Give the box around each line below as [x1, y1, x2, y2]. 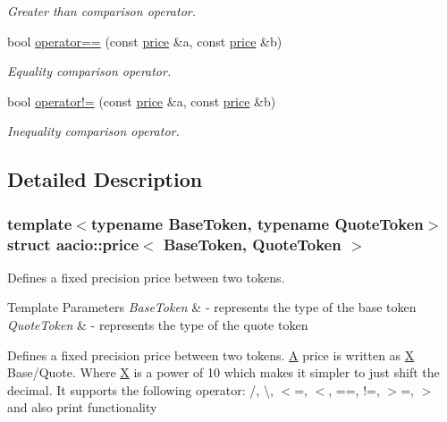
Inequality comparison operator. [7, 122, 180, 140]
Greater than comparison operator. [7, 2, 197, 20]
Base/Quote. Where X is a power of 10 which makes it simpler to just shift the [7, 363, 440, 382]
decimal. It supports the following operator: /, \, [7, 380, 274, 399]
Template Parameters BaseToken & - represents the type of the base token [7, 298, 417, 316]
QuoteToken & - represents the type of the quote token [7, 316, 308, 334]
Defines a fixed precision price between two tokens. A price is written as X [7, 345, 415, 364]
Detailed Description [7, 165, 203, 193]
